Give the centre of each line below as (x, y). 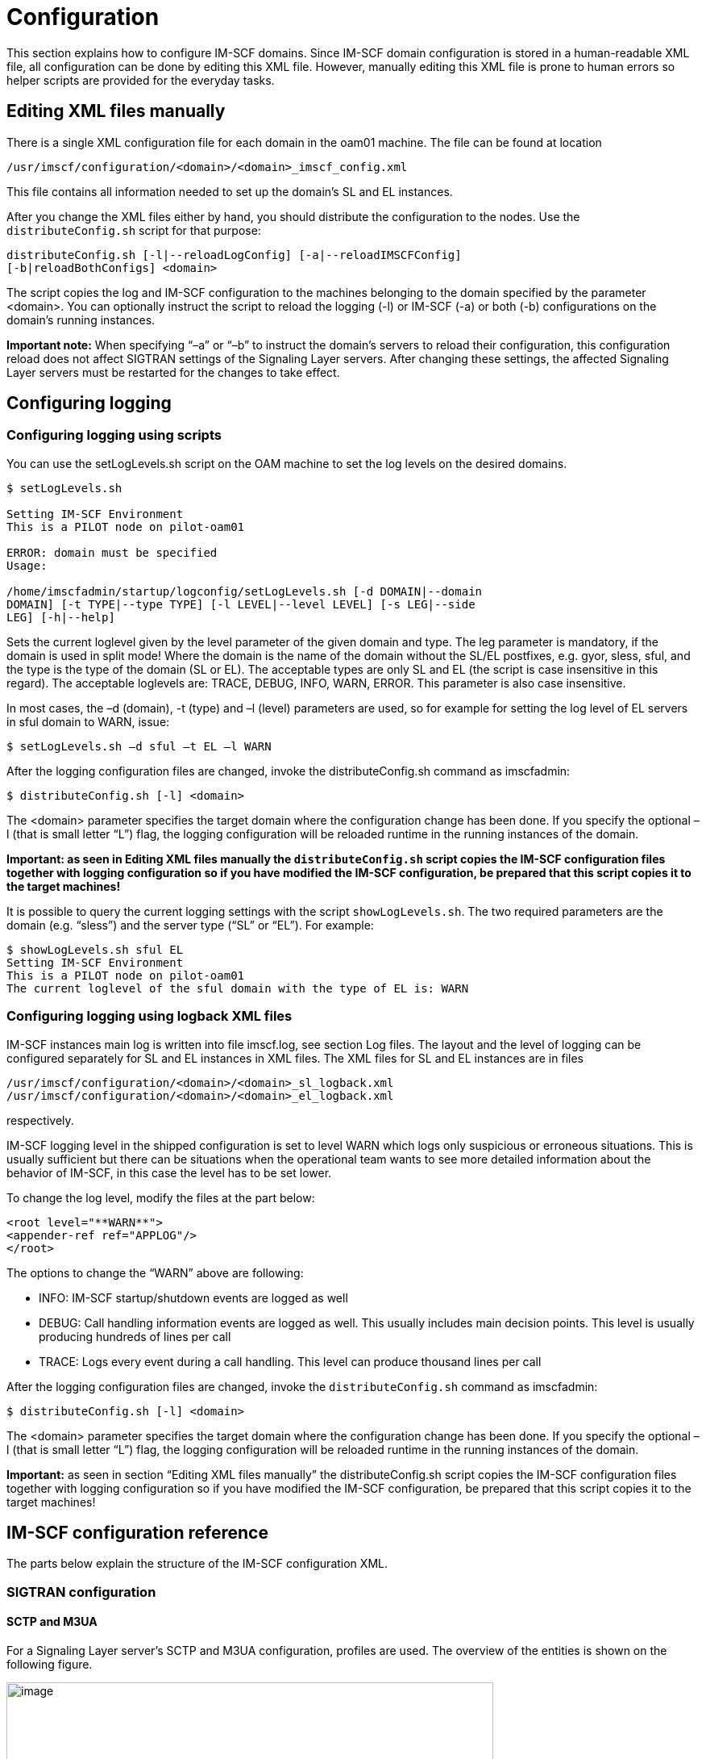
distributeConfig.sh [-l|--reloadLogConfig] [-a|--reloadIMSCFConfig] (234, 255)
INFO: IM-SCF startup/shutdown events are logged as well (193, 1297)
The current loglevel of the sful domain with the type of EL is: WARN (238, 988)
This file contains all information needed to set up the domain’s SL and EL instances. (230, 191)
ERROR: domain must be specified (112, 552)
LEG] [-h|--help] (61, 617)
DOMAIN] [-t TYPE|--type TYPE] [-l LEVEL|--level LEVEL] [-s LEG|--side (241, 604)
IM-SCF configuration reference (137, 1532)
